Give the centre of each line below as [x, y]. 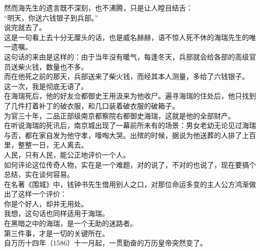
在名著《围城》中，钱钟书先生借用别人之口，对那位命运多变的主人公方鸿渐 [126, 184]
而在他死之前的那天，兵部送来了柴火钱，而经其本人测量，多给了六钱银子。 [126, 76]
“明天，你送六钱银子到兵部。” [51, 17]
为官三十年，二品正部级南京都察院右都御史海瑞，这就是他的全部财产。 [119, 115]
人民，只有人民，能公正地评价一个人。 [67, 154]
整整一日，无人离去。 [53, 145]
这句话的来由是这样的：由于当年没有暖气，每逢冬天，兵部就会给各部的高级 [126, 56]
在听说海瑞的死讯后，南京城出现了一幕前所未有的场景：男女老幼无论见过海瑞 [130, 125]
